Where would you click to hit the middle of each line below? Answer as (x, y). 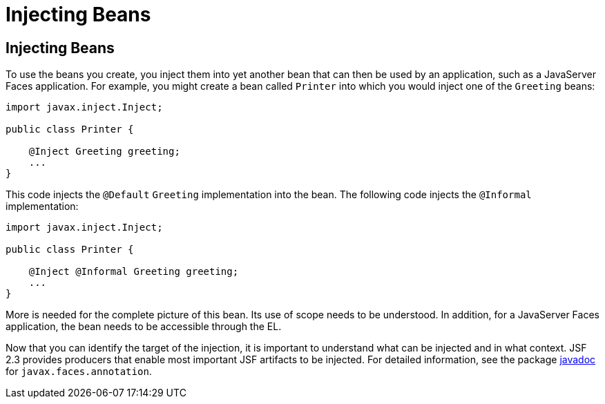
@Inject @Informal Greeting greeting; (134, 272)
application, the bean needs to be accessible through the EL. (144, 327)
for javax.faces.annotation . (79, 372)
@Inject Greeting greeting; (104, 152)
